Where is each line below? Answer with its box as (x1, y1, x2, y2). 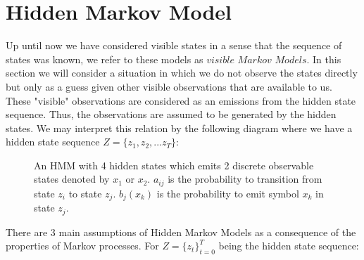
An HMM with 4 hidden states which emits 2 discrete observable (34, 157, 314, 172)
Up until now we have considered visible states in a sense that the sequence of (6, 38, 342, 53)
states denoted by (34, 171, 110, 186)
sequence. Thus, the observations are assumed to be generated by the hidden (6, 107, 337, 122)
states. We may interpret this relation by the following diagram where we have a (6, 120, 353, 135)
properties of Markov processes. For (6, 238, 159, 253)
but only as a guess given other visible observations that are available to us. (6, 79, 332, 93)
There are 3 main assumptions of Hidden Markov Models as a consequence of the (6, 224, 356, 239)
